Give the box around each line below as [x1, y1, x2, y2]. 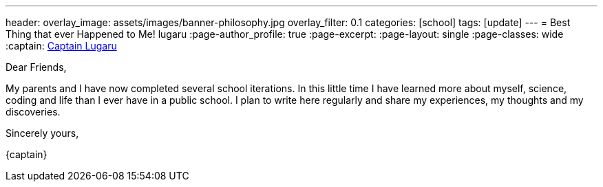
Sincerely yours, [6, 127, 79, 139]
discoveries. [6, 106, 61, 118]
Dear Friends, [6, 61, 67, 73]
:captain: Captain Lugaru [6, 40, 117, 52]
